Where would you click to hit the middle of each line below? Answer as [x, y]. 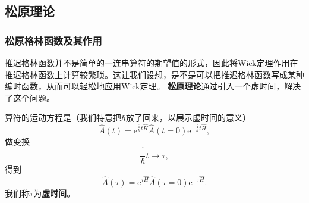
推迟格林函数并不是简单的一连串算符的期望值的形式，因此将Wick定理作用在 [152, 63]
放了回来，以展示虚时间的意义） [189, 118]
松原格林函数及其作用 [53, 40]
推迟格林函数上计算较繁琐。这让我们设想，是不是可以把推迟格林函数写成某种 [154, 74]
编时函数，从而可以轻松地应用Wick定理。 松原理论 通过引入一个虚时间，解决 [153, 86]
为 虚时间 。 [54, 193]
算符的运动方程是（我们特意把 [63, 118]
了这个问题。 [30, 97]
